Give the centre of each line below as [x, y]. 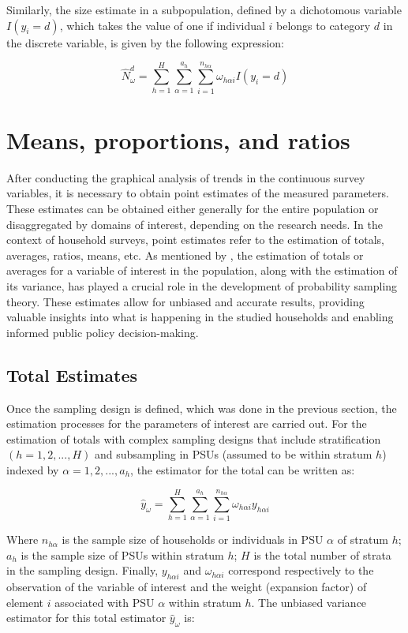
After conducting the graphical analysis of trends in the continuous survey [186, 177]
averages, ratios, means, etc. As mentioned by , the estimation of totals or [185, 255]
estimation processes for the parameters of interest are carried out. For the [187, 423]
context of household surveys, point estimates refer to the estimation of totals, [195, 240]
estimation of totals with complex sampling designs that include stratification [194, 438]
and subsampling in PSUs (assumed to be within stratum [233, 454]
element [25, 602]
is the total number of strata [322, 554]
